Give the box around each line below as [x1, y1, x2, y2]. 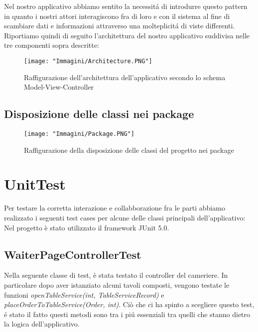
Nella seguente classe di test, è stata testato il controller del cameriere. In [4, 270, 228, 280]
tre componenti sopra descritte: [4, 40, 99, 50]
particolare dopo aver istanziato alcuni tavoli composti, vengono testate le [4, 279, 230, 290]
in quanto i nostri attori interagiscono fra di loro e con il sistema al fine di [4, 10, 230, 21]
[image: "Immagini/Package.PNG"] [24, 130, 134, 138]
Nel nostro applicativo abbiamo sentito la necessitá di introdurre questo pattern [4, 1, 248, 11]
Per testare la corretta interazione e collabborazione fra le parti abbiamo [4, 203, 225, 213]
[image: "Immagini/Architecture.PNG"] [24, 57, 152, 65]
